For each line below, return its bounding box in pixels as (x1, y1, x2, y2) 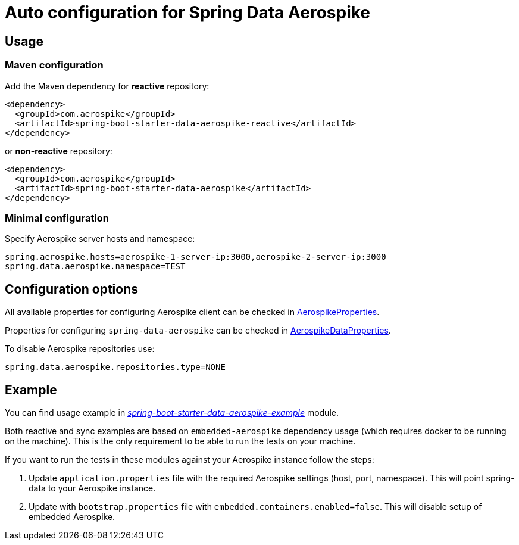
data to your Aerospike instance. (29, 482, 156, 493)
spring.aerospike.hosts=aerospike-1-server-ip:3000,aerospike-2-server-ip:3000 (5, 252, 386, 262)
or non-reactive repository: (5, 145, 112, 156)
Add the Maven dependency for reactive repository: (5, 80, 210, 91)
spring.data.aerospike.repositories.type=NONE (5, 362, 226, 372)
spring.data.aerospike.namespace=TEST (5, 261, 186, 272)
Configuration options (5, 281, 139, 297)
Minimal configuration (5, 211, 110, 224)
